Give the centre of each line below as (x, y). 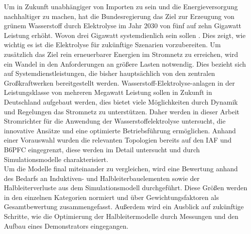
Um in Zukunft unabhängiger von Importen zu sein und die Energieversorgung (121, 6)
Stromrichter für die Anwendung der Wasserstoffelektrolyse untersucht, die (115, 121)
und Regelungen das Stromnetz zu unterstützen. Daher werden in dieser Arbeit (122, 111)
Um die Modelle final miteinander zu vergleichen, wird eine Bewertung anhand (121, 169)
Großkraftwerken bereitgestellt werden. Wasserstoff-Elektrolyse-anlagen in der (119, 82)
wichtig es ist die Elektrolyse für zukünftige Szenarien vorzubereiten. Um (112, 45)
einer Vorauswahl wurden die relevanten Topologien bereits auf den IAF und (118, 140)
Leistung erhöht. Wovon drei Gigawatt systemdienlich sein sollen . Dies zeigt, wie (125, 35)
